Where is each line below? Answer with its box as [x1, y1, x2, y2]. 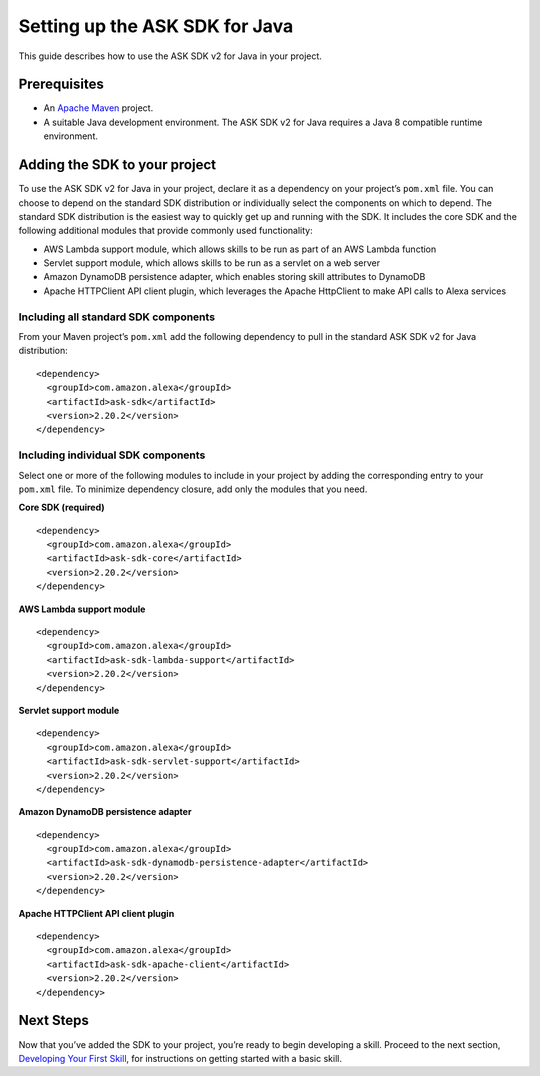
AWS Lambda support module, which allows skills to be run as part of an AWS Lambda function [43, 243, 437, 255]
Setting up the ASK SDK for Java [18, 15, 294, 37]
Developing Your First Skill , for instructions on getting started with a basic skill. [18, 1052, 342, 1064]
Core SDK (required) [18, 501, 105, 514]
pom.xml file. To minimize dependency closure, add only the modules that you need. [18, 483, 368, 495]
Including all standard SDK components [18, 310, 215, 324]
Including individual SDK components [18, 448, 206, 462]
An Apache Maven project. [43, 102, 154, 114]
